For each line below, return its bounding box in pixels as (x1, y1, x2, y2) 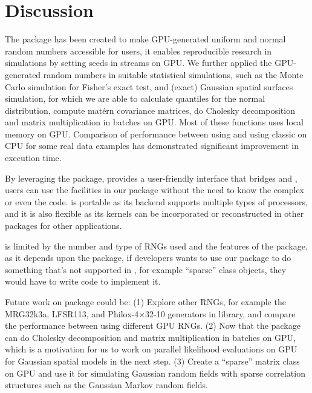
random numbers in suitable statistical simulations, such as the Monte (43, 68, 304, 81)
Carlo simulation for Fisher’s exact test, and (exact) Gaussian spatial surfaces (5, 80, 293, 93)
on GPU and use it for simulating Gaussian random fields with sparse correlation (5, 366, 305, 379)
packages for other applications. (5, 219, 122, 232)
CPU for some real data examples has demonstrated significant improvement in (5, 139, 299, 152)
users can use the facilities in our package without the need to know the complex (5, 183, 305, 196)
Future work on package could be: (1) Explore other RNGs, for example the (5, 296, 286, 308)
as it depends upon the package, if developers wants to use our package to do (5, 251, 291, 264)
